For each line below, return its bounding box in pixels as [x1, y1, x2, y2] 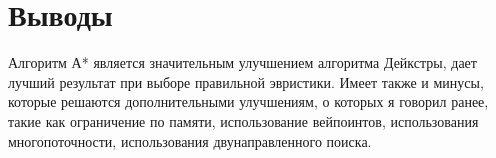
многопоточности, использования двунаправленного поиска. [8, 130, 372, 151]
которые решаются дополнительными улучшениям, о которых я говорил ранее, [8, 91, 489, 112]
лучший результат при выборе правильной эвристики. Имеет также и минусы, [8, 71, 484, 92]
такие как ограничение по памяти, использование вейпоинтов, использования [8, 110, 479, 131]
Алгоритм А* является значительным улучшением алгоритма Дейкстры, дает [8, 52, 477, 73]
